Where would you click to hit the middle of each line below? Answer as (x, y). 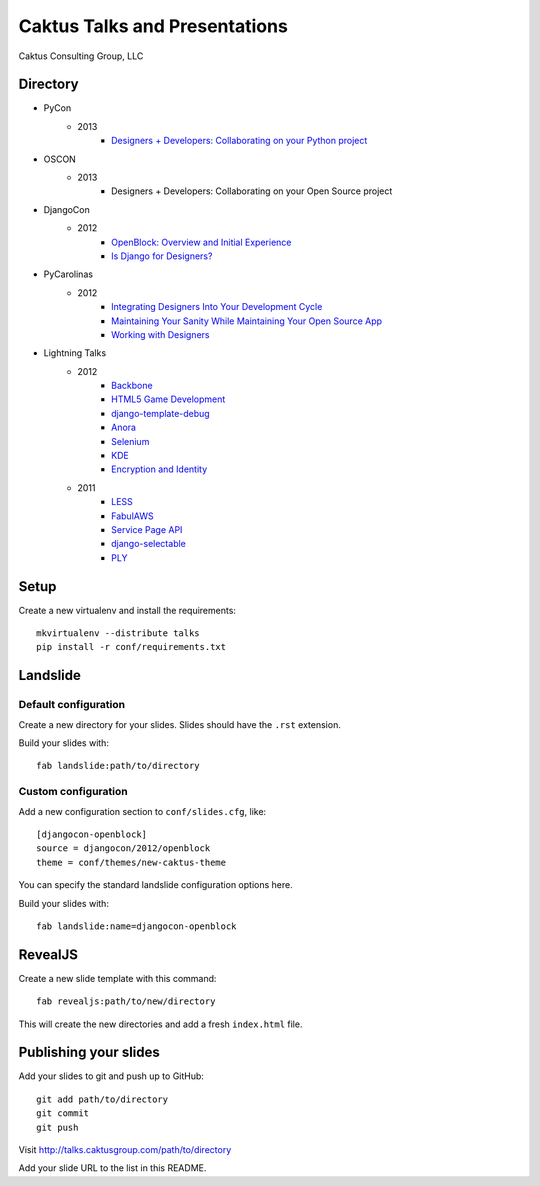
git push (57, 1127)
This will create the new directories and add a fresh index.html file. (160, 1024)
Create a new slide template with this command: (117, 978)
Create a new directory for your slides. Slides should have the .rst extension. (180, 724)
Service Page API (147, 529)
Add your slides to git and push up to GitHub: (111, 1076)
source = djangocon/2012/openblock (123, 848)
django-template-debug (160, 413)
